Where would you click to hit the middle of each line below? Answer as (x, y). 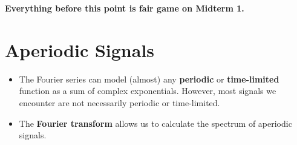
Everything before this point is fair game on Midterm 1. (125, 8)
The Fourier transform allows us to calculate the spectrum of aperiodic (155, 123)
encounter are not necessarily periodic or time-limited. (119, 102)
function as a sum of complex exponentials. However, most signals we (148, 91)
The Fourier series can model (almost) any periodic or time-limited (149, 79)
